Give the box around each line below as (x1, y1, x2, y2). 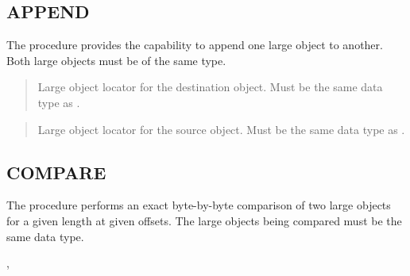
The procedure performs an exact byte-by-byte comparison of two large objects (6, 197, 391, 213)
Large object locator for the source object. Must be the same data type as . (37, 121, 405, 137)
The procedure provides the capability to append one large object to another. (6, 36, 383, 53)
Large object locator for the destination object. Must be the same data (37, 79, 383, 95)
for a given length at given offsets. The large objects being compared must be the (6, 212, 402, 228)
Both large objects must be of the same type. (6, 52, 226, 68)
